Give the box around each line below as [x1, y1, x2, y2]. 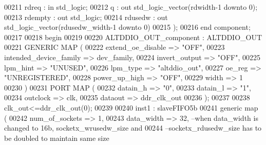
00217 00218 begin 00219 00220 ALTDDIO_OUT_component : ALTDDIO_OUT [4, 31, 262, 42]
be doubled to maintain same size [4, 132, 109, 143]
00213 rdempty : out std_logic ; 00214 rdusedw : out [4, 11, 168, 22]
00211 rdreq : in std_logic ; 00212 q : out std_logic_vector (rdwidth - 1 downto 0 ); [4, 2, 258, 12]
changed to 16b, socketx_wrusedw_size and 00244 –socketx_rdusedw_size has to [4, 122, 262, 133]
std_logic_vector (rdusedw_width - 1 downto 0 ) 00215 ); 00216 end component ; [4, 22, 251, 32]
